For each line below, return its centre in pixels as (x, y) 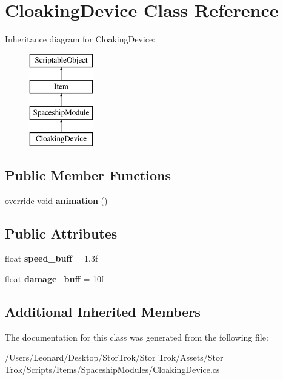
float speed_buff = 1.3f (52, 258)
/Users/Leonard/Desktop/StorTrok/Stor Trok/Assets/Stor (114, 357)
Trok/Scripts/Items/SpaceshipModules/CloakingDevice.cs (112, 369)
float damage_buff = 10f (55, 279)
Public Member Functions (88, 175)
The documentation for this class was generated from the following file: (137, 337)
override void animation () (56, 200)
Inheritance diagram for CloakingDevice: (80, 39)
